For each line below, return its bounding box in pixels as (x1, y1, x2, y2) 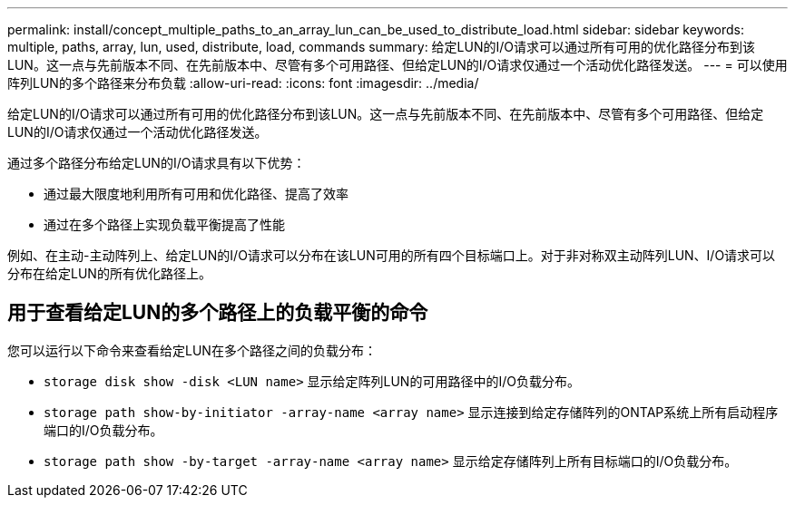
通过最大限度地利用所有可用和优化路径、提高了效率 (44, 186, 348, 201)
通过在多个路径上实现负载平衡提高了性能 (44, 217, 285, 232)
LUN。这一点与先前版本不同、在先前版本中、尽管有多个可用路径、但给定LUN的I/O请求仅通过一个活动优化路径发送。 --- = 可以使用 (7, 57, 788, 73)
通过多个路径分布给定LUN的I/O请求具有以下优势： (7, 155, 306, 170)
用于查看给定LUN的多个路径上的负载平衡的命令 (7, 301, 428, 325)
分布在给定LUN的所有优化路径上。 (7, 266, 211, 281)
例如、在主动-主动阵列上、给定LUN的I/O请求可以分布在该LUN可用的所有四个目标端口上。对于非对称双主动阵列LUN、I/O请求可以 (7, 248, 776, 263)
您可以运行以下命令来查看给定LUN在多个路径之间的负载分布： (7, 342, 377, 358)
